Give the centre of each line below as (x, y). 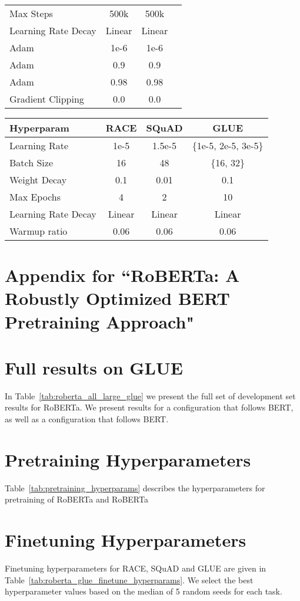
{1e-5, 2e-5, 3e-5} (228, 145)
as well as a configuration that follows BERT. (87, 419)
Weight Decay (38, 180)
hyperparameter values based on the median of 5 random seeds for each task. (144, 591)
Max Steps (31, 13)
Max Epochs (35, 197)
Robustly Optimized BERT (117, 298)
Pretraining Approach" (99, 321)
